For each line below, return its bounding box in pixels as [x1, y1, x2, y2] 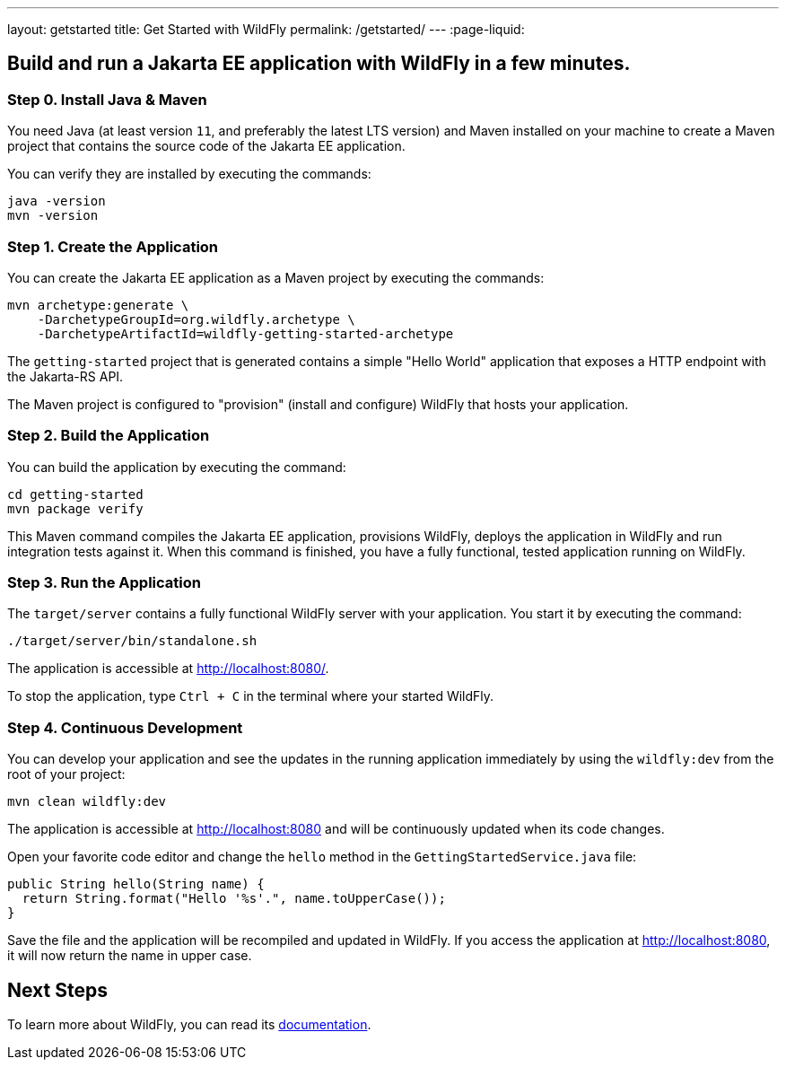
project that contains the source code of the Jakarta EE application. [7, 138, 406, 154]
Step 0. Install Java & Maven [7, 90, 207, 109]
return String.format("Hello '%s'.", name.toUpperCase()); [22, 891, 446, 906]
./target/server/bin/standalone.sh [7, 634, 258, 649]
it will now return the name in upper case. [7, 948, 252, 964]
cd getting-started [7, 486, 144, 502]
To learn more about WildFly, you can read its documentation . [7, 1017, 371, 1033]
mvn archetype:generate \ [7, 297, 189, 312]
